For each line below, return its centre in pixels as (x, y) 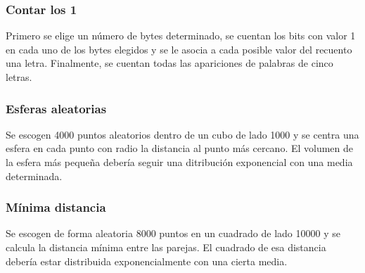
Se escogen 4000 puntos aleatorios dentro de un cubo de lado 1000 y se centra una (182, 134)
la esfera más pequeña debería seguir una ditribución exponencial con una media (179, 162)
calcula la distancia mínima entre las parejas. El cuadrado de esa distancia (166, 247)
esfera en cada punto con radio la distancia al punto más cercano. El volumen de (180, 148)
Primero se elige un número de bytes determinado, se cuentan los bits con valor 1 (181, 36)
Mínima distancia (56, 207)
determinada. (34, 176)
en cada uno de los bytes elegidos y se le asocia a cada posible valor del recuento (179, 49)
